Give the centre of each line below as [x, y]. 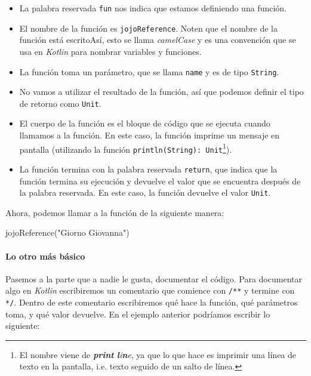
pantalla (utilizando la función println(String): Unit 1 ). [126, 148]
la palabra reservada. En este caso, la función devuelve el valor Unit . [145, 192]
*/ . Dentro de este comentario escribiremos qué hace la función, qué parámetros [152, 302]
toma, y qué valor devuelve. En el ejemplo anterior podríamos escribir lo [138, 314]
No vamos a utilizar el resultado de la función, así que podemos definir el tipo [161, 92]
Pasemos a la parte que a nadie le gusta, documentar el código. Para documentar [154, 278]
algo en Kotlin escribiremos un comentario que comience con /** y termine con [150, 290]
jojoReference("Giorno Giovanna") [67, 232]
